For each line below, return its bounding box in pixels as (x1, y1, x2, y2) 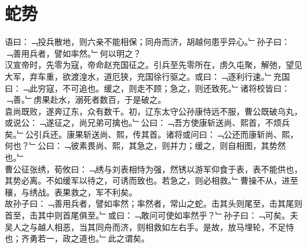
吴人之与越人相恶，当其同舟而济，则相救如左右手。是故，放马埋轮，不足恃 (5, 220, 294, 233)
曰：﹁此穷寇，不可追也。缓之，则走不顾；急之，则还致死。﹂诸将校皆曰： (5, 81, 290, 94)
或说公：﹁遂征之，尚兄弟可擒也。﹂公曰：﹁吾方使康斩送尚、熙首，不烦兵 (5, 116, 290, 129)
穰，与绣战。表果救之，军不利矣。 (5, 185, 137, 198)
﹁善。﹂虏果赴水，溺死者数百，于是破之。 (5, 93, 166, 106)
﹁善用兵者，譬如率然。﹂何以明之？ (5, 47, 141, 59)
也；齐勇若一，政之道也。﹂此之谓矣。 (5, 232, 149, 244)
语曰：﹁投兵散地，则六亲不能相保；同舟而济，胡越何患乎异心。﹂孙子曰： (5, 35, 290, 48)
